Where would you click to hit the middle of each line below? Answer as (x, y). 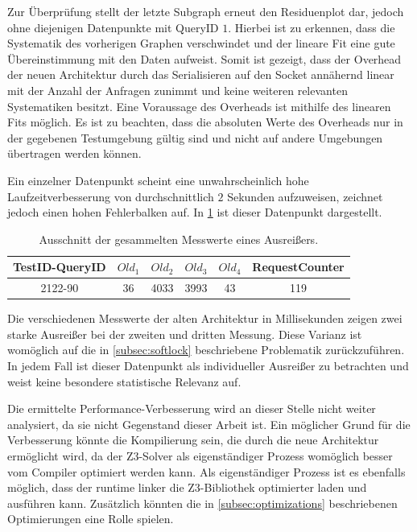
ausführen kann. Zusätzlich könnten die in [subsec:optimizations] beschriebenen (202, 503)
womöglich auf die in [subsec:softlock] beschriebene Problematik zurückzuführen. (206, 350)
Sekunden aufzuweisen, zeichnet (305, 196)
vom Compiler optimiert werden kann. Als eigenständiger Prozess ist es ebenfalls (206, 471)
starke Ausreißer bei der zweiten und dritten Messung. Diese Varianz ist (185, 334)
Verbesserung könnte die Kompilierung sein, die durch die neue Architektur (193, 440)
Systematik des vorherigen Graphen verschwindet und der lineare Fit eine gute (201, 43)
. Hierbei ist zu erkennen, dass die (312, 27)
